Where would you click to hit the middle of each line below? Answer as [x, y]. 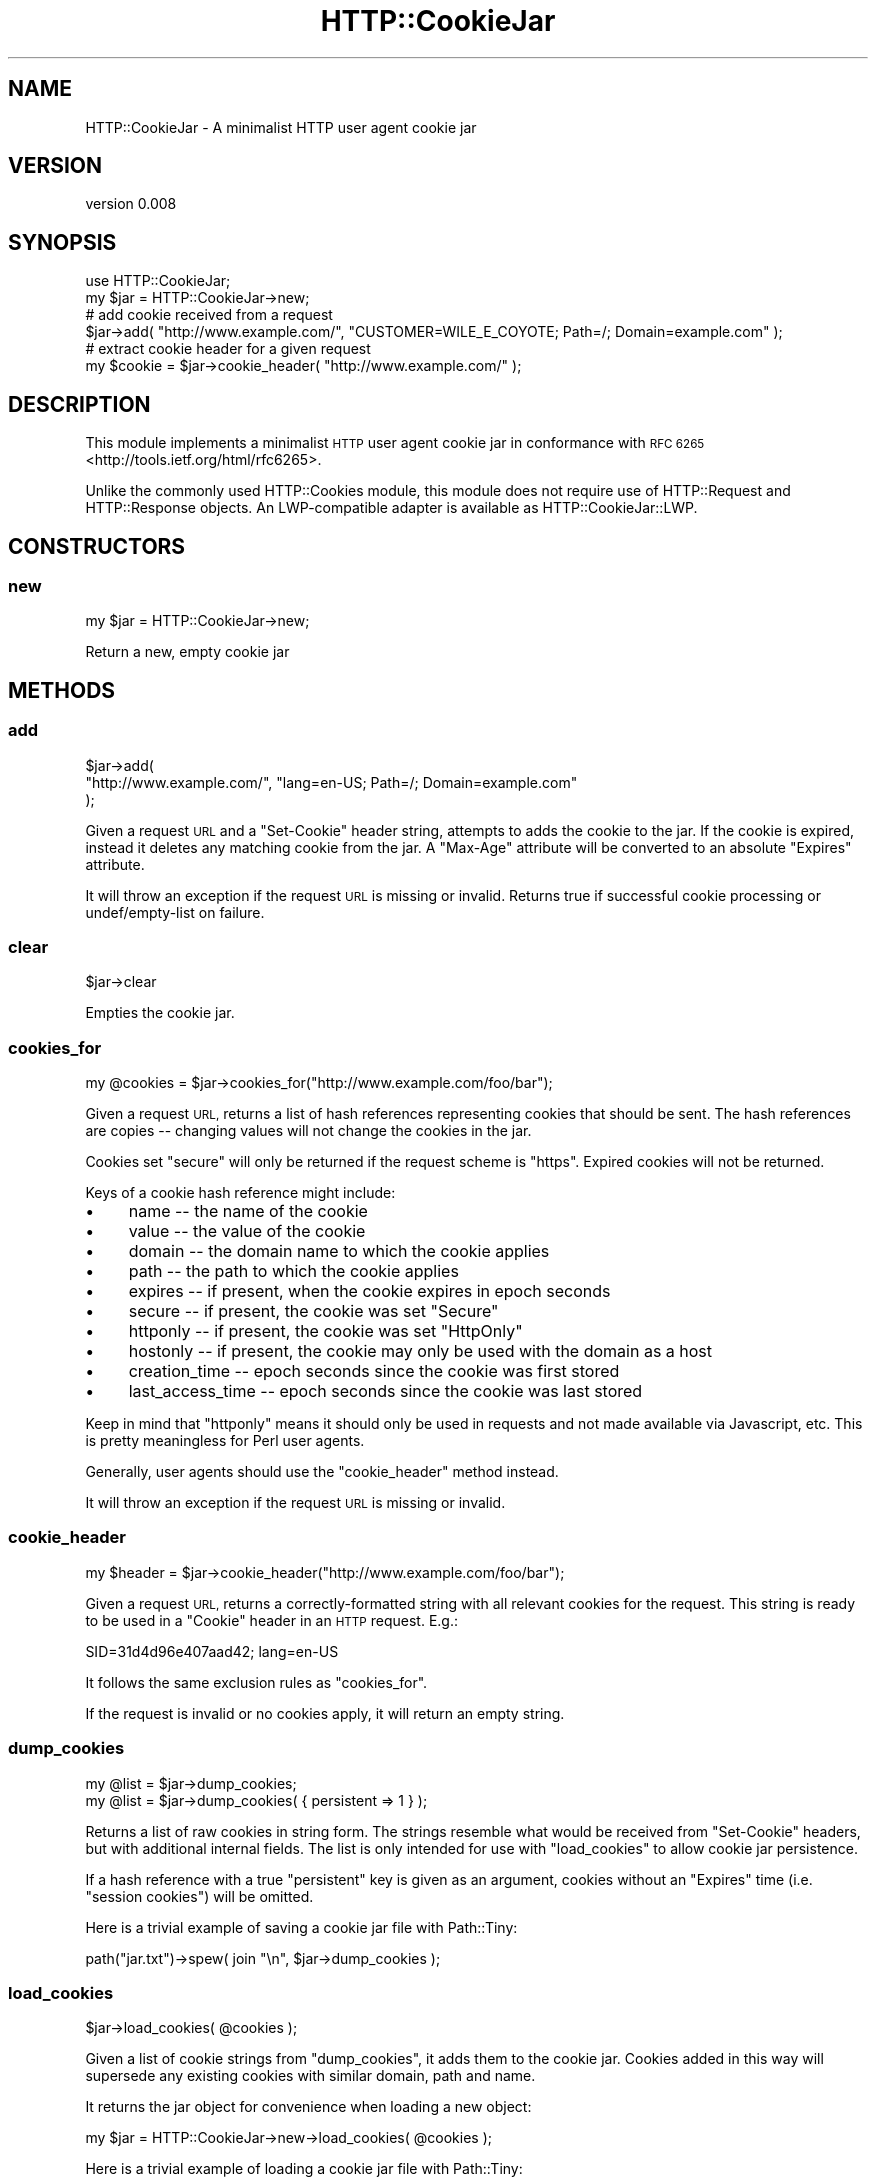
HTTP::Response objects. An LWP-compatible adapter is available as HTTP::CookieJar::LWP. [391, 508]
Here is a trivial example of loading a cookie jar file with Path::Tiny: [304, 2169]
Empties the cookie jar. [160, 1013]
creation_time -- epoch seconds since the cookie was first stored [374, 1371]
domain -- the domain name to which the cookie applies [339, 1251]
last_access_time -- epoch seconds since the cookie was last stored [385, 1391]
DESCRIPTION [79, 404]
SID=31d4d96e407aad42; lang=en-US [212, 1651]
